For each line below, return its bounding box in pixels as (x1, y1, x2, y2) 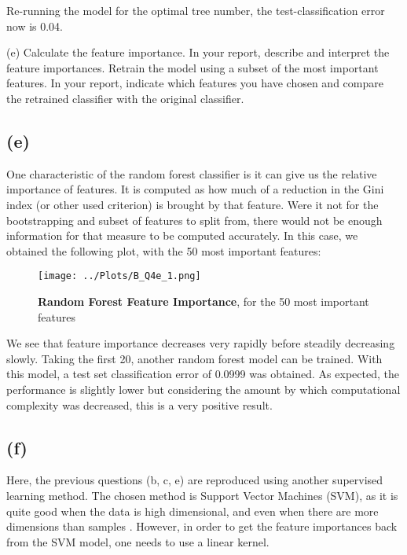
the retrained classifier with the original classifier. (6, 90, 244, 106)
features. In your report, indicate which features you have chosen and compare (6, 75, 383, 91)
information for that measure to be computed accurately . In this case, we (6, 227, 358, 244)
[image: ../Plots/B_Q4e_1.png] (38, 270, 201, 282)
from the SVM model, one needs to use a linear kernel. (6, 533, 269, 549)
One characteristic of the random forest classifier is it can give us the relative (6, 165, 377, 182)
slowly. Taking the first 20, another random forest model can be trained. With (6, 350, 383, 366)
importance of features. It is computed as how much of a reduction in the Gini (6, 181, 384, 197)
